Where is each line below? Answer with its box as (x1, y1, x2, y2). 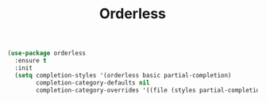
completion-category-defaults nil (36, 78, 150, 87)
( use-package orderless (7, 49, 87, 58)
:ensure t (14, 57, 47, 65)
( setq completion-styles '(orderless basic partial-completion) (14, 71, 232, 79)
